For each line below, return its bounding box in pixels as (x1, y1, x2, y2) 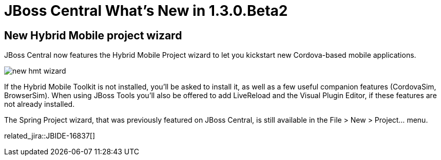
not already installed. (4, 100, 75, 109)
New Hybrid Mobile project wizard (4, 29, 182, 42)
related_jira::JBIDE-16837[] (4, 131, 95, 141)
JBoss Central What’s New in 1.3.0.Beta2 (4, 2, 288, 19)
